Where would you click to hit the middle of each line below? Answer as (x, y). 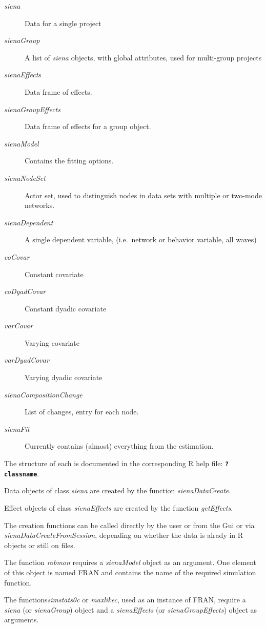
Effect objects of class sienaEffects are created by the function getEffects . (119, 507)
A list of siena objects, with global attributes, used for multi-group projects (143, 57)
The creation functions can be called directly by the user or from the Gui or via (129, 525)
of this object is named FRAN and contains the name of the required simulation (130, 572)
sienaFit (17, 428)
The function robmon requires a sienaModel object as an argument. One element (130, 562)
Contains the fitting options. (69, 161)
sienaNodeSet (25, 177)
